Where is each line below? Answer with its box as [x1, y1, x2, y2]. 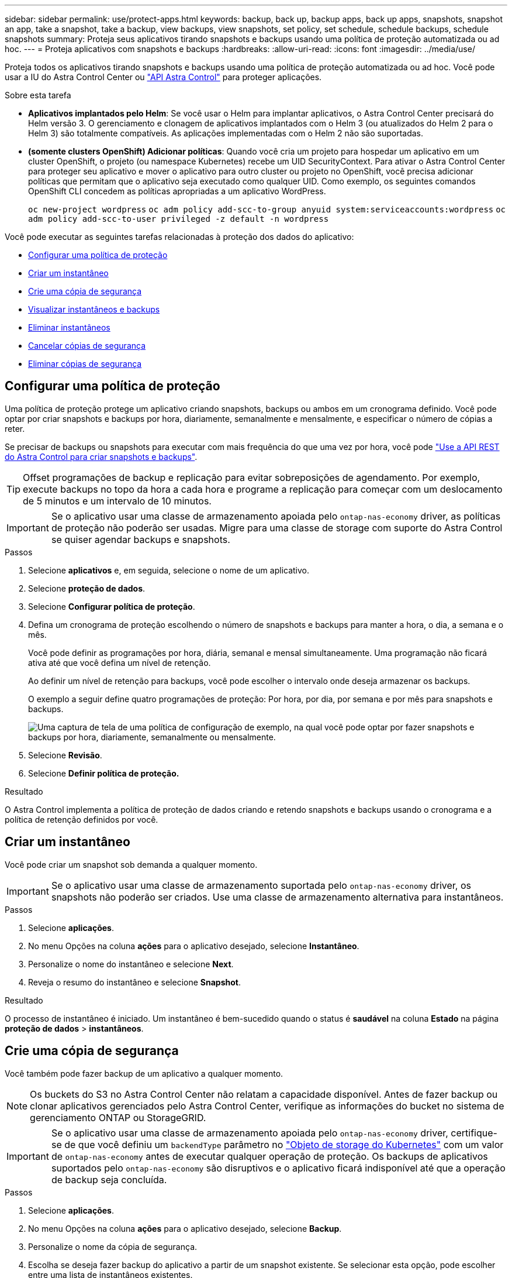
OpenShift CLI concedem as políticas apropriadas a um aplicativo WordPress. [28, 186, 326, 196]
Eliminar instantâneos [28, 322, 110, 332]
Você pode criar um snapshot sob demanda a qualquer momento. [5, 859, 258, 870]
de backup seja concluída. [51, 1173, 167, 1186]
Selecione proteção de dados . [28, 583, 146, 593]
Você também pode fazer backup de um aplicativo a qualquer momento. [5, 1068, 283, 1078]
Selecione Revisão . [28, 750, 102, 760]
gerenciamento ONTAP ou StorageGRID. [30, 1111, 206, 1124]
